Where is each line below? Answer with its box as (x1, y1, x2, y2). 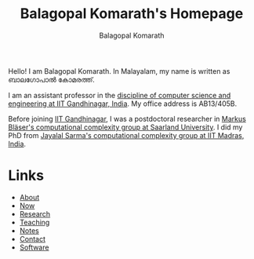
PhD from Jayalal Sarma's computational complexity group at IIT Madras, (8, 130, 245, 140)
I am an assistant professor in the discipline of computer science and (8, 90, 231, 100)
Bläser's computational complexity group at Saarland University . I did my (8, 122, 243, 132)
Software (19, 243, 49, 252)
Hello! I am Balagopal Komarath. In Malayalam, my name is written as (8, 66, 230, 75)
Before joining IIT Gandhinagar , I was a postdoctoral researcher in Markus (8, 114, 247, 123)
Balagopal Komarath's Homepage (20, 5, 244, 23)
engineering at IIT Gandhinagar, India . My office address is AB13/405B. (8, 99, 238, 108)
